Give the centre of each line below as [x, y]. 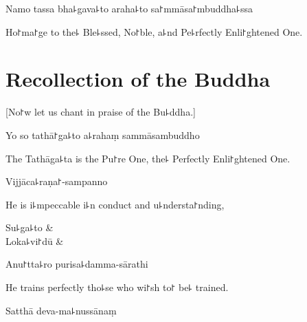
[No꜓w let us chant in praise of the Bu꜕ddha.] [101, 112]
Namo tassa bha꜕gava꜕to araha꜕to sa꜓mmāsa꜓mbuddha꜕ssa [129, 8]
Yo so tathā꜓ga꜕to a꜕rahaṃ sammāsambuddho [103, 135]
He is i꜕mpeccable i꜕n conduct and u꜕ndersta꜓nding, [115, 204]
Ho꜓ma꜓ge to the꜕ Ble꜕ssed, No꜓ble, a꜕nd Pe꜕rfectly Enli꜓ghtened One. [154, 31]
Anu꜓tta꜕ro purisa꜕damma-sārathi [77, 264]
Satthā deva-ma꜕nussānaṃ [61, 310]
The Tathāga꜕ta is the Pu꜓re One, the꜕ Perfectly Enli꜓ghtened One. [148, 158]
